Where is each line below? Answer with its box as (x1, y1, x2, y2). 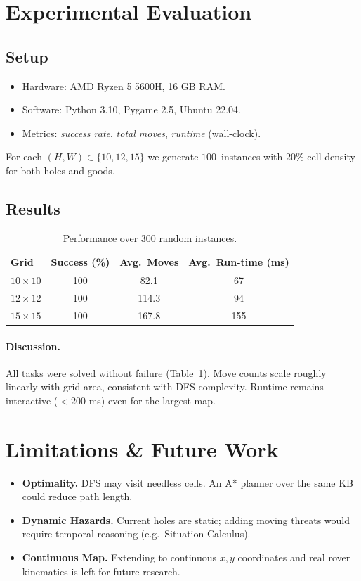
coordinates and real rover (237, 550, 350, 565)
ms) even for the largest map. (88, 392, 216, 407)
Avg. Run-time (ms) (188, 255, 289, 269)
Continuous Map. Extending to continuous (22, 550, 217, 565)
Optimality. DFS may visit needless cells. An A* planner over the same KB (22, 475, 353, 490)
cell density (307, 149, 355, 164)
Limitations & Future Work (6, 434, 279, 463)
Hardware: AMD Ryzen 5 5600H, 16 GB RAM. (22, 78, 225, 93)
